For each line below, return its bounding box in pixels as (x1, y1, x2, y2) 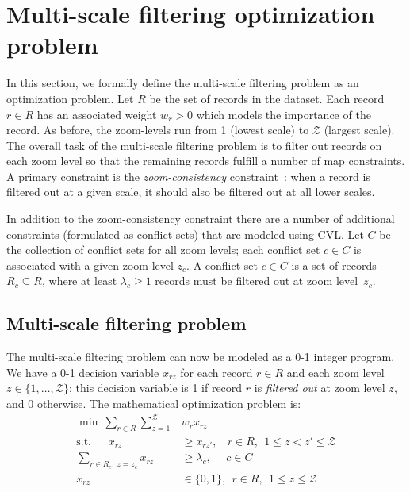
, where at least (41, 272, 117, 289)
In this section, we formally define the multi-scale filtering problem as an (6, 75, 359, 91)
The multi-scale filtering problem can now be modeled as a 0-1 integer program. (6, 348, 395, 365)
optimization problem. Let (6, 90, 134, 106)
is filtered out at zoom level (254, 379, 385, 396)
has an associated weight (36, 106, 157, 122)
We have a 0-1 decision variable (6, 363, 159, 380)
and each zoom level (286, 363, 385, 380)
